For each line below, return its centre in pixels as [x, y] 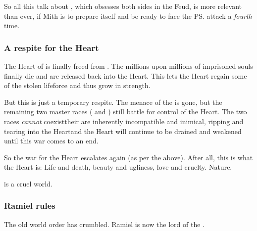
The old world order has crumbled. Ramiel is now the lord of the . [104, 224]
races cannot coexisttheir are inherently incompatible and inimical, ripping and [124, 121]
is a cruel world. [28, 183]
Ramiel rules [30, 206]
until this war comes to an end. [51, 141]
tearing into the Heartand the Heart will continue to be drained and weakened [123, 131]
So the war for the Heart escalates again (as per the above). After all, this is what [128, 157]
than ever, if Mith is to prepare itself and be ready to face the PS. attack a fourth [128, 16]
